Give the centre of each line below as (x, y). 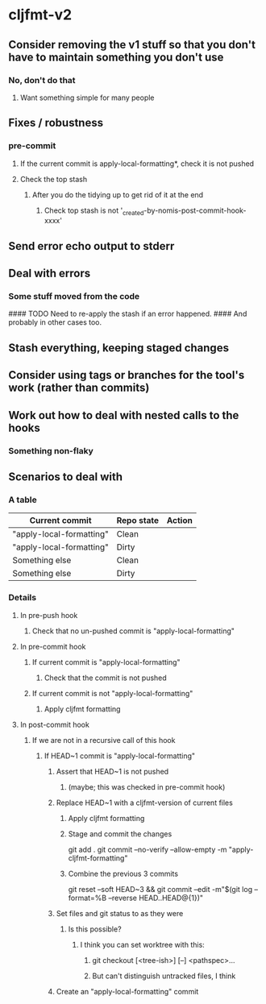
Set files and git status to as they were (120, 913)
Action (180, 521)
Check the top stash (53, 179)
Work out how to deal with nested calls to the (124, 415)
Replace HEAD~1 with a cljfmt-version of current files (145, 803)
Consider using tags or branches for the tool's (127, 375)
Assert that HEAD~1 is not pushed (112, 771)
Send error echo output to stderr (91, 246)
